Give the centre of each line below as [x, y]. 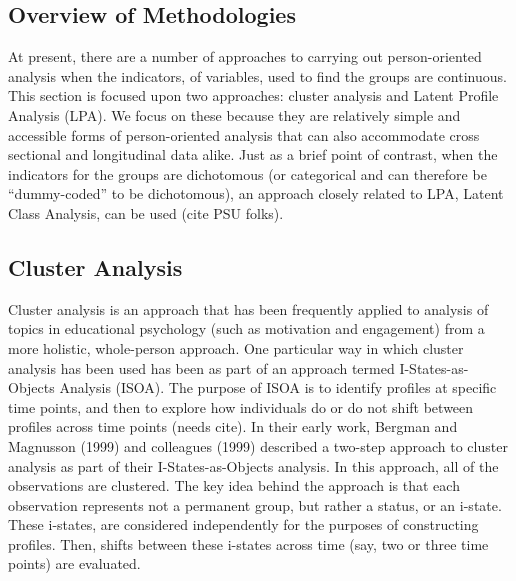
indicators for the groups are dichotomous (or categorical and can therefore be [247, 173]
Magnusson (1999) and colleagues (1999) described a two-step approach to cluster [258, 445]
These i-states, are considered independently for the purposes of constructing [243, 524]
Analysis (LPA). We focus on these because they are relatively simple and [234, 114]
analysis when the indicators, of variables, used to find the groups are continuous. [257, 75]
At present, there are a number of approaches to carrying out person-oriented [245, 56]
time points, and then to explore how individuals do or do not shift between [241, 406]
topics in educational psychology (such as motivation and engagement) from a [246, 328]
